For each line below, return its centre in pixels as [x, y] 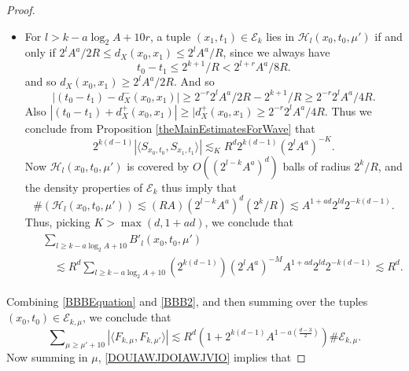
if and [389, 36]
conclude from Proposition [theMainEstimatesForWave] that [170, 128]
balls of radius [317, 165]
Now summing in [47, 357]
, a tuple [170, 36]
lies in [280, 36]
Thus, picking [57, 221]
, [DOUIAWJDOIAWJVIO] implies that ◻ [202, 357]
